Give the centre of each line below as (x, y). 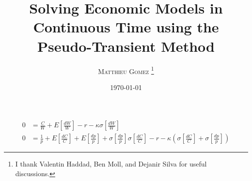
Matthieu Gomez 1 (126, 70)
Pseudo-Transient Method (126, 46)
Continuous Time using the (126, 27)
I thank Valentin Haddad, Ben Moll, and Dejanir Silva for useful (111, 164)
